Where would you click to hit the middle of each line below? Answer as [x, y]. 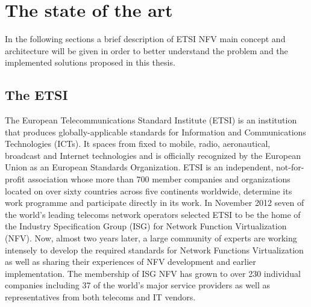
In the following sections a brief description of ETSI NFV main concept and [145, 39]
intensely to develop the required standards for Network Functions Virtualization [154, 250]
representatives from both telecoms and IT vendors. [100, 297]
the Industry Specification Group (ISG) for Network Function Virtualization [146, 226]
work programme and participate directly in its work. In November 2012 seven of [155, 203]
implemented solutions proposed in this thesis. [90, 62]
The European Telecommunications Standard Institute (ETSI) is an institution [151, 120]
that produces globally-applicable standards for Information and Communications [155, 132]
